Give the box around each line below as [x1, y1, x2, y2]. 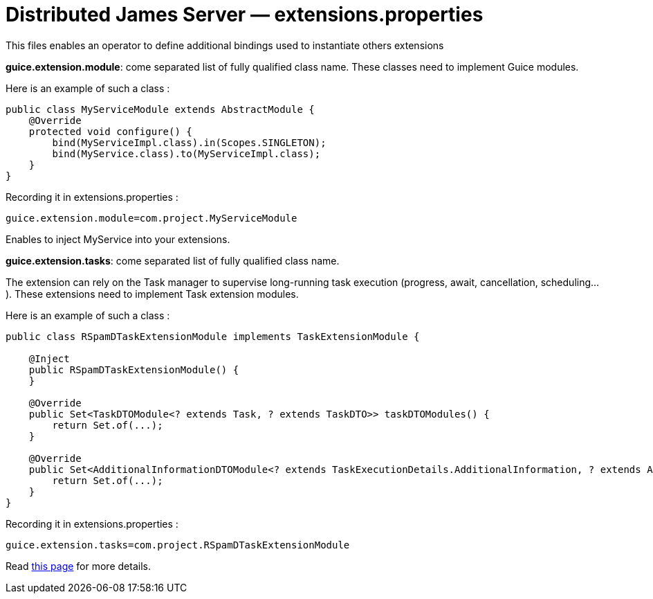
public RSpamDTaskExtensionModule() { [28, 364, 239, 375]
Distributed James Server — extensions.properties [6, 3, 484, 26]
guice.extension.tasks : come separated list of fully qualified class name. [6, 254, 340, 267]
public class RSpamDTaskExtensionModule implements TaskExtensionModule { [6, 330, 420, 342]
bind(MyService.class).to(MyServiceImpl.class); [52, 147, 321, 159]
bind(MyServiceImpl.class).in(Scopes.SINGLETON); [52, 136, 326, 148]
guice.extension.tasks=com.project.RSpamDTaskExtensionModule [6, 539, 350, 551]
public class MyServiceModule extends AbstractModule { [6, 103, 315, 115]
